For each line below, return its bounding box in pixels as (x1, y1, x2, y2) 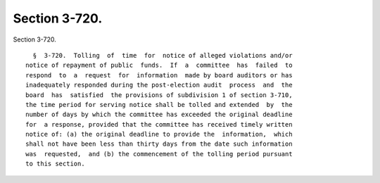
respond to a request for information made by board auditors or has (25, 71, 293, 79)
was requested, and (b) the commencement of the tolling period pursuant (25, 150, 293, 158)
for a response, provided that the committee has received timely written (25, 120, 293, 128)
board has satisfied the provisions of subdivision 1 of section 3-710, (25, 91, 293, 99)
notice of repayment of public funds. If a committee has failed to (25, 61, 293, 70)
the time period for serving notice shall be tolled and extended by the (25, 101, 293, 108)
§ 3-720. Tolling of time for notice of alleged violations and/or (32, 51, 293, 59)
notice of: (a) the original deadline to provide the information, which (25, 130, 293, 139)
